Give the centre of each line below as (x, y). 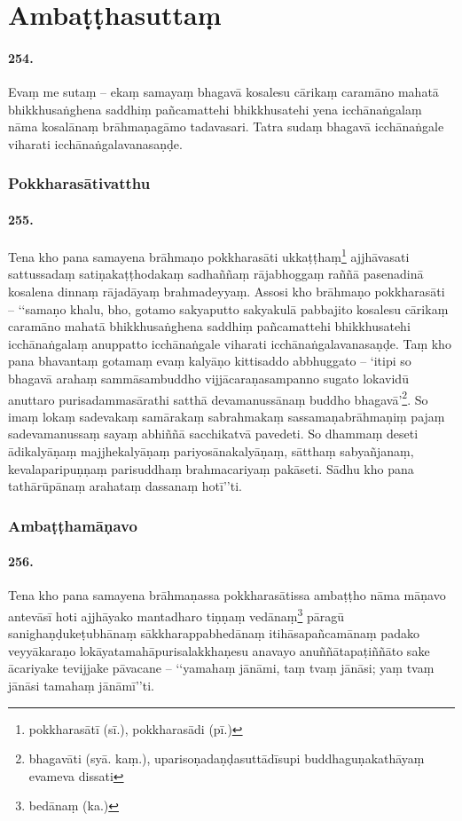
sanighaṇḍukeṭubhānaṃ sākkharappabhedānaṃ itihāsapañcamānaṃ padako (214, 633)
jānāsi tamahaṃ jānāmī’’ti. (81, 686)
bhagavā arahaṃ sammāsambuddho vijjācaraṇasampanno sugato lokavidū (208, 378)
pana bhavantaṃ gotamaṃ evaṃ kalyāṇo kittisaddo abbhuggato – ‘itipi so (210, 361)
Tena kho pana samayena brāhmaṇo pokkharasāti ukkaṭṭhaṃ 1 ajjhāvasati (209, 255)
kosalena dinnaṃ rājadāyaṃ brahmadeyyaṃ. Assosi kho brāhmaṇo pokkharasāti (227, 292)
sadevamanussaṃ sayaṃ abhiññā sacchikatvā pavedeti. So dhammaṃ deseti (213, 434)
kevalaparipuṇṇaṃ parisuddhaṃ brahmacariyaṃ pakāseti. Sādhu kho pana (211, 468)
